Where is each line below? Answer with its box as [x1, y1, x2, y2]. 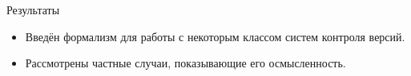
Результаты [6, 2, 60, 17]
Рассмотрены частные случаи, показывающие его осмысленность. [25, 55, 346, 71]
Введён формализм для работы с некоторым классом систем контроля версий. [25, 28, 405, 44]
